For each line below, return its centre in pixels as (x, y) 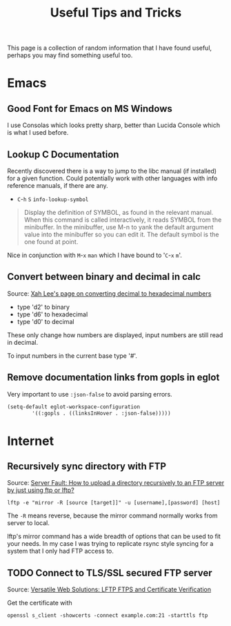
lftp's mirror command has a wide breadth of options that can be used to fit (114, 536)
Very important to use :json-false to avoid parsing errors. (90, 394)
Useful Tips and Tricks (116, 13)
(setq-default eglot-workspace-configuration (73, 407)
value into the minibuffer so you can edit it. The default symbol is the (121, 234)
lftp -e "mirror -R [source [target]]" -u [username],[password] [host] (114, 503)
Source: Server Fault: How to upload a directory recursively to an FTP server (116, 483)
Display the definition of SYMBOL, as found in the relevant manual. (119, 212)
